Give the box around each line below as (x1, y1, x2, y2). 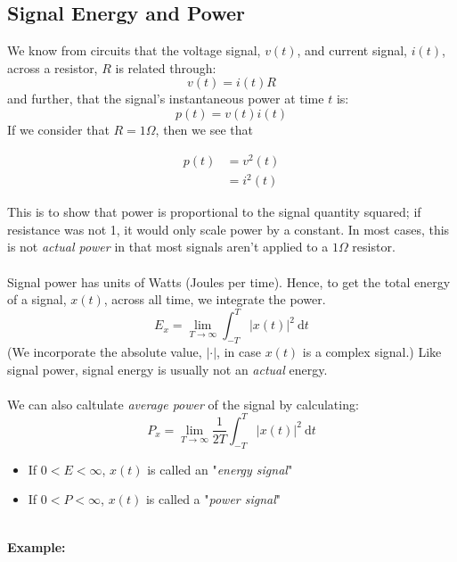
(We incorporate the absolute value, (7, 343, 202, 361)
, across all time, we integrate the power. (103, 290, 326, 309)
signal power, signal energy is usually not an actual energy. (7, 360, 328, 378)
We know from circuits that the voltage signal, (7, 41, 261, 60)
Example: (7, 537, 66, 556)
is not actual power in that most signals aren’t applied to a (7, 237, 329, 256)
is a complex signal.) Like (302, 343, 442, 361)
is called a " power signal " (145, 490, 282, 508)
